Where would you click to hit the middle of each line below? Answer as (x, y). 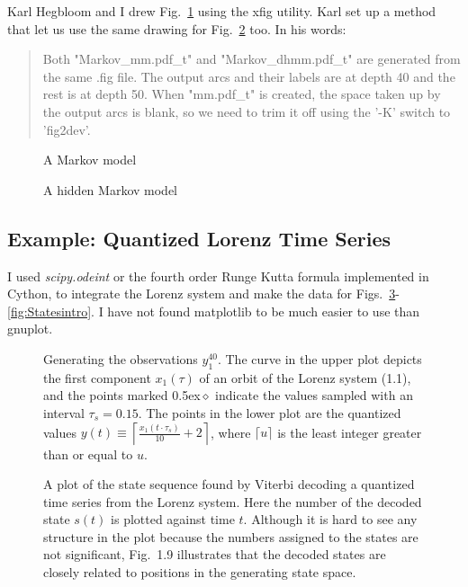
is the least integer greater (350, 431)
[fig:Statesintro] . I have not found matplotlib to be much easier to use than (214, 311)
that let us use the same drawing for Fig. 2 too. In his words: (177, 28)
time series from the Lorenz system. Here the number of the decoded (233, 501)
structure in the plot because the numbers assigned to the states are (231, 536)
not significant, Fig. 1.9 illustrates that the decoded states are (215, 554)
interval (64, 412)
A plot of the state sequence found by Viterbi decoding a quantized (229, 484)
